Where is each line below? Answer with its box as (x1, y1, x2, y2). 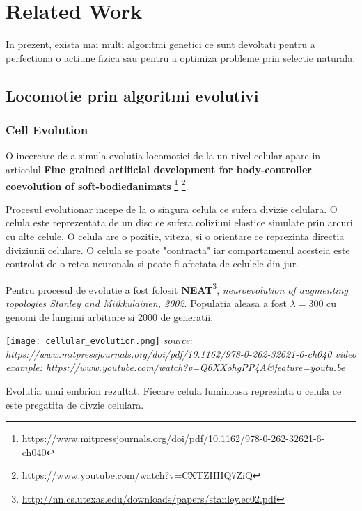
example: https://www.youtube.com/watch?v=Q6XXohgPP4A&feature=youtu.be (6, 360, 345, 375)
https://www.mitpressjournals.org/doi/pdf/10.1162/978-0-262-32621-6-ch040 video (6, 346, 356, 361)
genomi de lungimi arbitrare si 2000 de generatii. (6, 309, 214, 324)
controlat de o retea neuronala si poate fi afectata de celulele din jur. (6, 256, 299, 271)
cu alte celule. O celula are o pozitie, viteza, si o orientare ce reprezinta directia (6, 228, 345, 243)
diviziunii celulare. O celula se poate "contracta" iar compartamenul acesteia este (6, 242, 350, 257)
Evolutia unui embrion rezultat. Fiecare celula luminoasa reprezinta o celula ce (6, 384, 342, 398)
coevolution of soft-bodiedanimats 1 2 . (6, 176, 189, 193)
